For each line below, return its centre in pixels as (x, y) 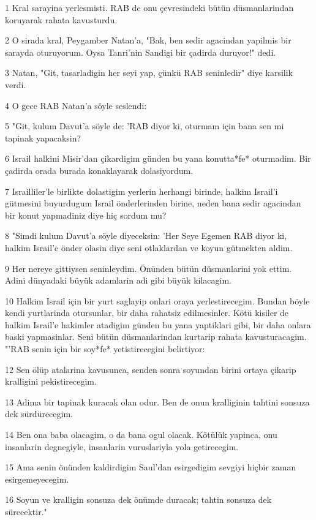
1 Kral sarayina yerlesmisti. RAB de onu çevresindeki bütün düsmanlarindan (149, 7)
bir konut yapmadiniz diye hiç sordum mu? (86, 215)
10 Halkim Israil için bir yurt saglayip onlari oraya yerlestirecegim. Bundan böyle (157, 300)
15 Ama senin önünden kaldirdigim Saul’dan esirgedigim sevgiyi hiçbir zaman (151, 467)
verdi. (16, 84)
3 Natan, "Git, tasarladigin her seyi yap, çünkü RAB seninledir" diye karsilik (149, 73)
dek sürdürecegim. (39, 414)
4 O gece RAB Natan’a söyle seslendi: (76, 105)
